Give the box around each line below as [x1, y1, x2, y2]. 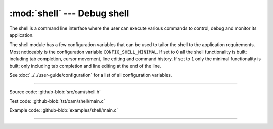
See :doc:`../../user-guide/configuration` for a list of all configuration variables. [9, 72, 172, 78]
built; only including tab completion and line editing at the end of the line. [9, 63, 161, 69]
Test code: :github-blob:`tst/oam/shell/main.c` [9, 98, 105, 104]
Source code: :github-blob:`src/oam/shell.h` [9, 89, 101, 95]
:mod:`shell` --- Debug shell [9, 8, 129, 19]
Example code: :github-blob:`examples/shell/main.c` [9, 107, 118, 113]
